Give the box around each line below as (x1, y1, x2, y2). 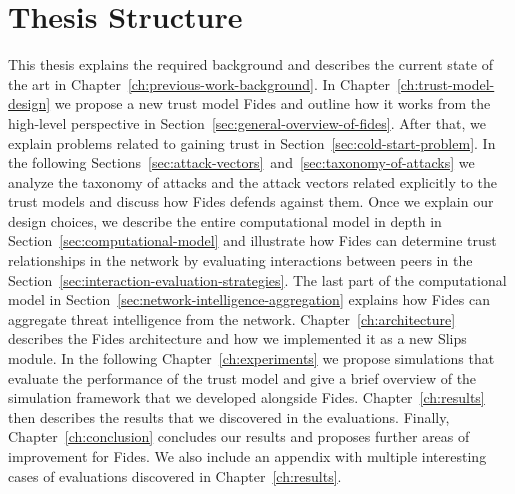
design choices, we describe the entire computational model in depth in (8, 210, 442, 231)
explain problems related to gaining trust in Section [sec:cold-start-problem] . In (8, 132, 496, 153)
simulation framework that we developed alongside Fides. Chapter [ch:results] (8, 387, 485, 408)
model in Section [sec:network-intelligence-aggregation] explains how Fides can (8, 289, 490, 310)
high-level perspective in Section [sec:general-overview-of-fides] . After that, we (8, 112, 486, 133)
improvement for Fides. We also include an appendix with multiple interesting (8, 446, 487, 466)
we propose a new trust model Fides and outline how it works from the (54, 93, 491, 114)
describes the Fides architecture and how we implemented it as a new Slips (8, 328, 467, 349)
